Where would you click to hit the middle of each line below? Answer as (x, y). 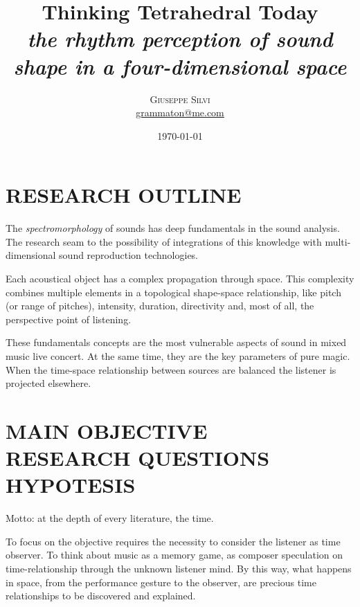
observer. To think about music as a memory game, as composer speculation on (174, 555)
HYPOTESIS (71, 485)
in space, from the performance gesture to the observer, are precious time (161, 582)
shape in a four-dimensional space (180, 66)
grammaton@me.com (180, 112)
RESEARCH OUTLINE (124, 195)
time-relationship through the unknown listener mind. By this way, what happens (179, 569)
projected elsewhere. (48, 383)
